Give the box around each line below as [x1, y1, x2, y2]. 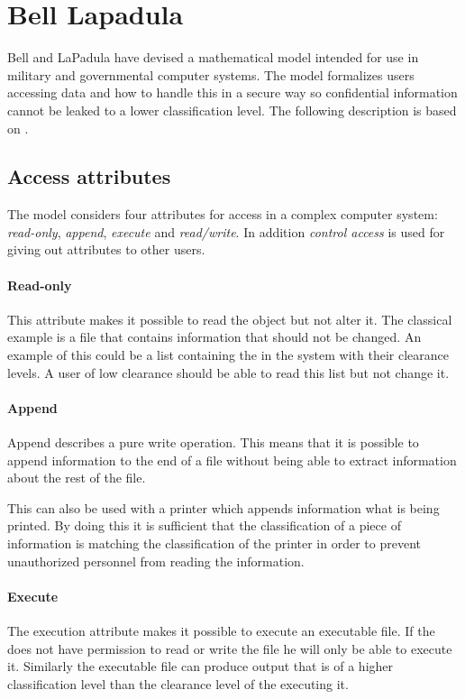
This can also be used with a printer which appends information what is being [7, 498, 440, 517]
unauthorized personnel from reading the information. [7, 551, 305, 570]
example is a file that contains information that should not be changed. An [7, 327, 422, 346]
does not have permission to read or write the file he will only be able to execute [7, 639, 452, 658]
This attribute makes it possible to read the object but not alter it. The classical [7, 309, 452, 328]
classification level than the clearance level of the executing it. [7, 674, 349, 693]
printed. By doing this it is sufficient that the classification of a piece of [7, 516, 401, 535]
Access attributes [7, 162, 171, 190]
